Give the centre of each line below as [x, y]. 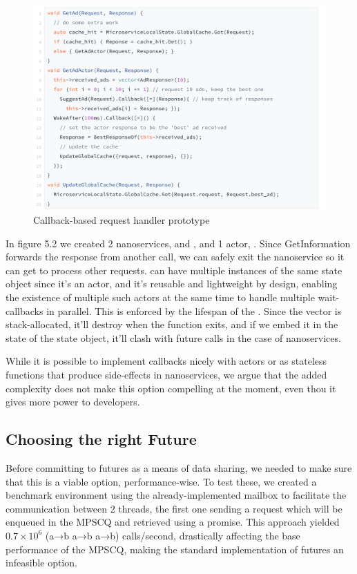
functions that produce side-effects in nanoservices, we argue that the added [166, 374]
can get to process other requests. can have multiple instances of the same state [174, 270]
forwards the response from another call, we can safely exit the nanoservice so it [175, 257]
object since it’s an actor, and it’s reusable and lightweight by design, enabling [172, 284]
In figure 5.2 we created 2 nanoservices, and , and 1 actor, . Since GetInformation [178, 243]
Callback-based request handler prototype [122, 220]
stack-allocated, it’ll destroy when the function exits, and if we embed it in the [172, 324]
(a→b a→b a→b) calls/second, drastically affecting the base [173, 535]
